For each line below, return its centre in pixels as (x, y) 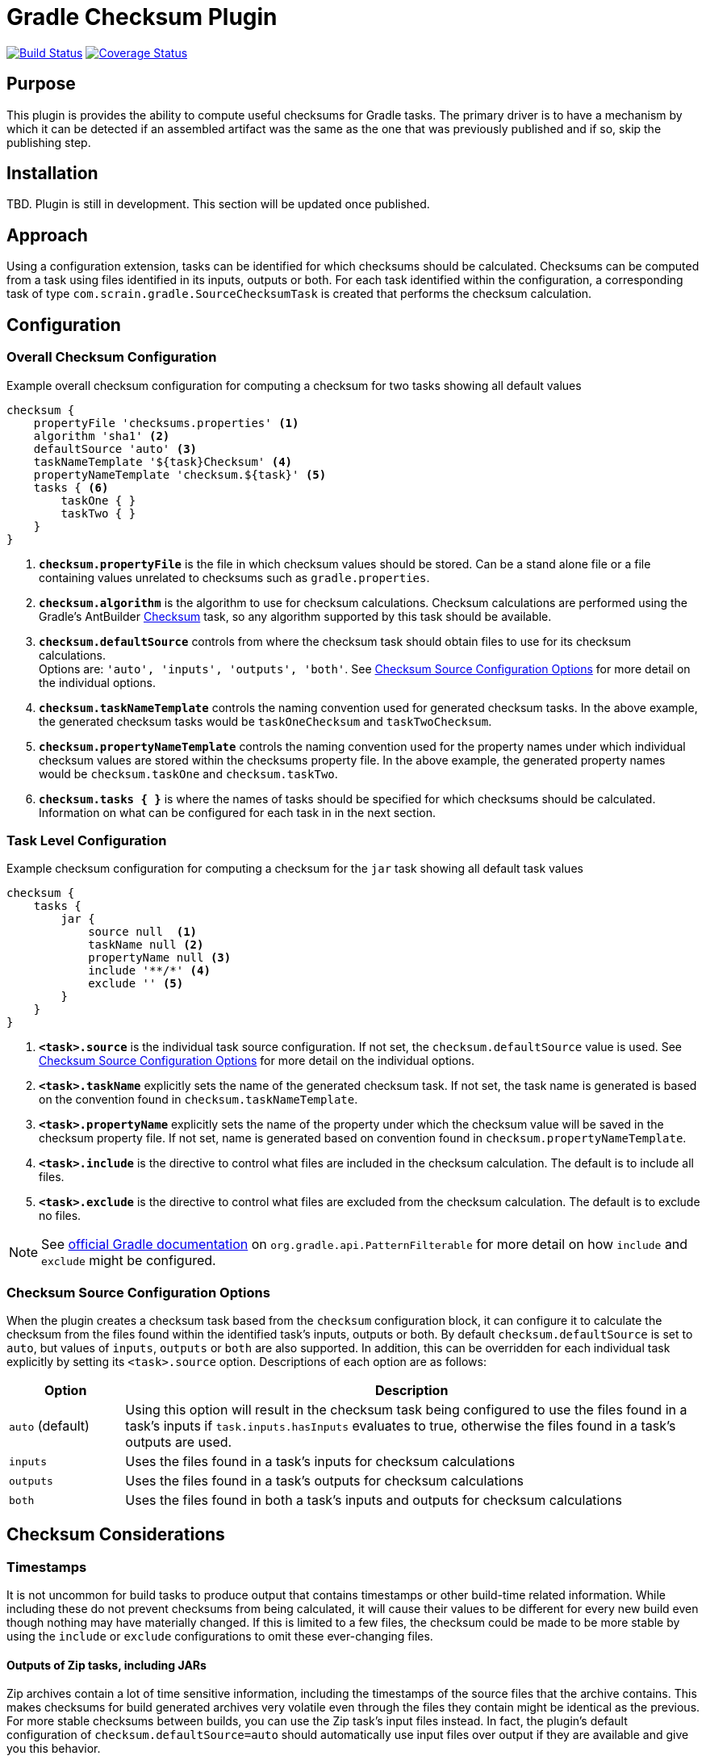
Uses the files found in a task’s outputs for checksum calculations (325, 1481)
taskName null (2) (146, 945)
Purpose (41, 84)
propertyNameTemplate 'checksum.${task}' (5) (180, 474)
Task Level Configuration (87, 840)
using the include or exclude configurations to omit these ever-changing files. (220, 1636)
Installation (52, 174)
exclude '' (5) (136, 984)
